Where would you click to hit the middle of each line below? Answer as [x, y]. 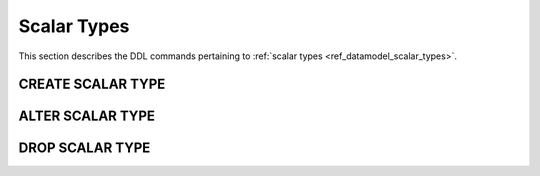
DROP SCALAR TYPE [84, 148]
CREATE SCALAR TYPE [92, 84]
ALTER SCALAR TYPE [86, 116]
